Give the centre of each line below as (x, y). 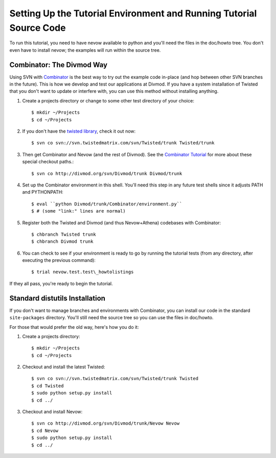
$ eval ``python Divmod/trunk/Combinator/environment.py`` (107, 204)
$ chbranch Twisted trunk (64, 234)
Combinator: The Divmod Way (59, 65)
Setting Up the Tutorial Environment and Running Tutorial (133, 13)
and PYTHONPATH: (43, 192)
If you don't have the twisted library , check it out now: (79, 131)
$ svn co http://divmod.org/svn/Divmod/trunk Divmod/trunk (107, 173)
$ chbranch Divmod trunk (62, 242)
